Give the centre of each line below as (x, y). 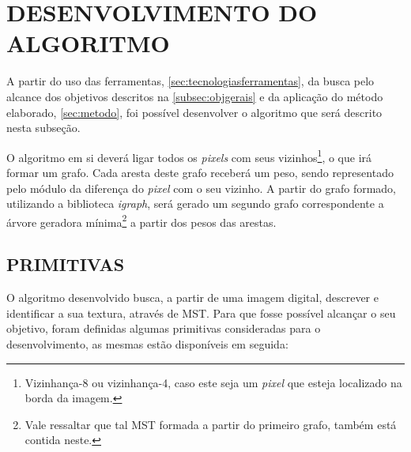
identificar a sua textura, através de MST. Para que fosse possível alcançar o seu (201, 313)
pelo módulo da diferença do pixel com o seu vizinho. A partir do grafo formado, (202, 188)
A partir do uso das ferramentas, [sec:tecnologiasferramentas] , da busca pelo (190, 81)
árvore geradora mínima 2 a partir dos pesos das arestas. (141, 220)
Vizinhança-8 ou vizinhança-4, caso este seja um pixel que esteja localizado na (213, 382)
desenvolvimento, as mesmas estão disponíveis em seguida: (147, 343)
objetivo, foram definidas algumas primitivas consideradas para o (164, 328)
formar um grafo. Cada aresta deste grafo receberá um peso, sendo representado (200, 172)
